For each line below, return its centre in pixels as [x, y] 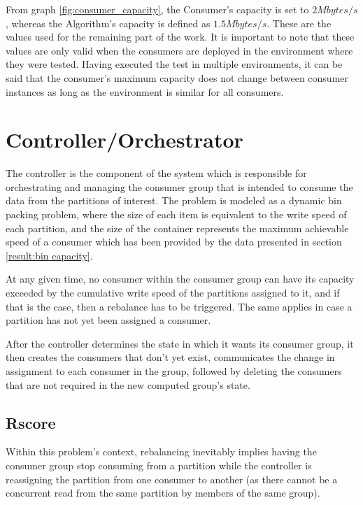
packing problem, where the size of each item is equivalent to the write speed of [176, 214]
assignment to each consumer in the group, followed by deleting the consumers [174, 371]
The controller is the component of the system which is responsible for [156, 173]
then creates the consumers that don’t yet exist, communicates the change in [170, 357]
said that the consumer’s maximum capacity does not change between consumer [177, 77]
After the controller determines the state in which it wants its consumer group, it [180, 343]
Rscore [31, 422]
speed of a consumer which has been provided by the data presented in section [174, 242]
